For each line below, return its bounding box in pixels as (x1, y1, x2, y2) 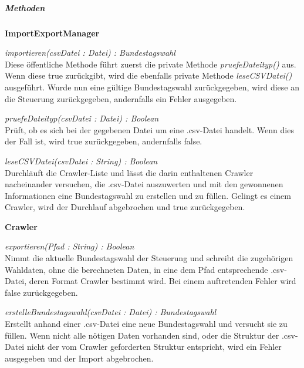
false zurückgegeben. (5, 286, 78, 298)
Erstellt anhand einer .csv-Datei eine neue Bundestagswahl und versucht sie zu (5, 318, 288, 330)
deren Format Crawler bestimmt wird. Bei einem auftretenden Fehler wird (29, 275, 296, 287)
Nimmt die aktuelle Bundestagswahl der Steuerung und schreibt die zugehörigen (5, 252, 293, 264)
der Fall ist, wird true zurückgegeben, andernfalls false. (5, 135, 202, 147)
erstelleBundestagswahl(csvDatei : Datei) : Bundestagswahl (5, 306, 217, 318)
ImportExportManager (5, 26, 100, 39)
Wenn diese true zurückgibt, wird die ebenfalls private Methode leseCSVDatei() (5, 69, 292, 82)
